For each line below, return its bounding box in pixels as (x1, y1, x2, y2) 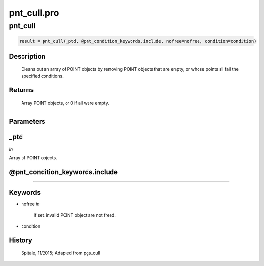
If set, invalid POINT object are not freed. (33, 212, 116, 218)
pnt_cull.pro (9, 7, 59, 18)
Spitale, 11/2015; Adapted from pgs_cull (21, 250, 100, 256)
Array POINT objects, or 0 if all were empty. (21, 100, 110, 106)
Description (9, 52, 46, 61)
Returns (9, 86, 34, 94)
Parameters (9, 117, 45, 126)
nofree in (21, 201, 40, 207)
